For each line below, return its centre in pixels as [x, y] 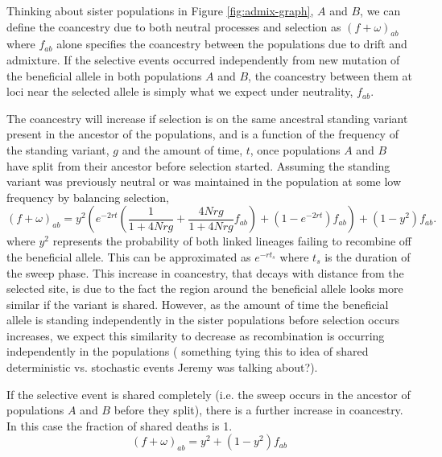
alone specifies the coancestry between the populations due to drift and [232, 44]
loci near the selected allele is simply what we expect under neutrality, [180, 91]
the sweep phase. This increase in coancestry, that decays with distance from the [205, 272]
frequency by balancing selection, [88, 197]
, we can [380, 10]
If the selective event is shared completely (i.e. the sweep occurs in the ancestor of [209, 394]
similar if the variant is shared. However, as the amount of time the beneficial [198, 304]
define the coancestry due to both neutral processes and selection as [174, 26]
